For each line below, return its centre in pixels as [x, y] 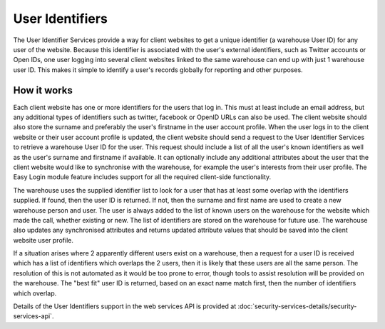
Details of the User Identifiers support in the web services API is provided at [125, 306]
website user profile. [43, 240]
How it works [43, 90]
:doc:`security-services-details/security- [297, 306]
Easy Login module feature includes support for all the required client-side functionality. [142, 177]
